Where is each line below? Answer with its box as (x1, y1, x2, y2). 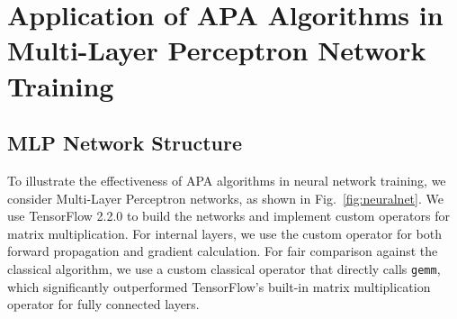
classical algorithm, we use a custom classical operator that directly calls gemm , (7, 259, 441, 278)
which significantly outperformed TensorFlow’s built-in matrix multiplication (7, 277, 431, 296)
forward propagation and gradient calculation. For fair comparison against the (7, 242, 438, 260)
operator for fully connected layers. (7, 295, 200, 314)
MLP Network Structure (7, 129, 243, 157)
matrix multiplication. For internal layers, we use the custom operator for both (7, 223, 442, 242)
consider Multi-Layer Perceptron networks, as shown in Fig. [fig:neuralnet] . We (7, 188, 444, 207)
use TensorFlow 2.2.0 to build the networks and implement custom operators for (7, 206, 450, 225)
